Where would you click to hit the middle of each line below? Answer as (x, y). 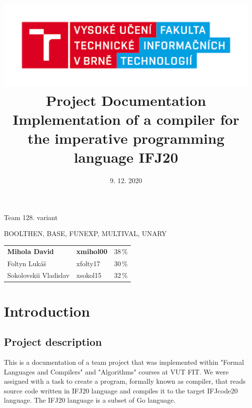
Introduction (47, 311)
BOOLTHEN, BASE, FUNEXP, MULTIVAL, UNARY (85, 233)
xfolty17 (88, 263)
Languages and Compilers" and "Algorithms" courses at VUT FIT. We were (116, 371)
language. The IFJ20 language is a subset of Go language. (90, 400)
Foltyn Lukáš (27, 263)
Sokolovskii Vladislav (39, 275)
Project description (53, 342)
